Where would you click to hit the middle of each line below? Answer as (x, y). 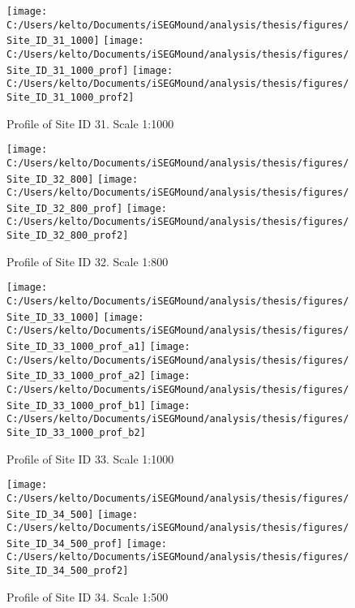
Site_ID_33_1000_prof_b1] (76, 405)
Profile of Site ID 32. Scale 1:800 (88, 261)
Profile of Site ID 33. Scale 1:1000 (90, 458)
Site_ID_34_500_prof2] (68, 571)
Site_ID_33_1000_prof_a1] (76, 347)
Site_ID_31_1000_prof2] (71, 97)
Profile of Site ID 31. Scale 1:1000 (90, 123)
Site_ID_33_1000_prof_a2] (76, 376)
